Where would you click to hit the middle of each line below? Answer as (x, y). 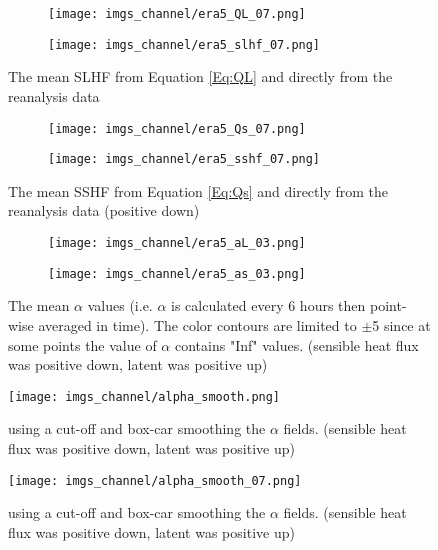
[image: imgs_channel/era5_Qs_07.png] (177, 128)
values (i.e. (120, 305)
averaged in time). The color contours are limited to (197, 324)
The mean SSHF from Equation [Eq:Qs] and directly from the (198, 190)
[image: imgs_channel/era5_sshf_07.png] (184, 159)
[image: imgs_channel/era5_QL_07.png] (177, 14)
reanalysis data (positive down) (104, 210)
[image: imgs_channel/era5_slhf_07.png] (184, 44)
